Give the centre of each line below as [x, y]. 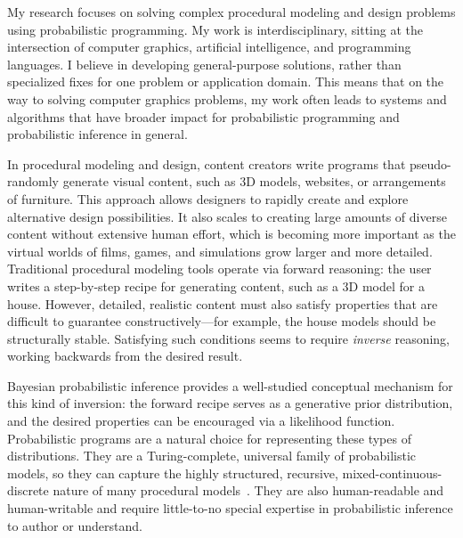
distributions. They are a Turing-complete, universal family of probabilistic [212, 456]
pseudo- [431, 163]
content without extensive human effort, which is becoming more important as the [231, 234]
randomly [33, 181]
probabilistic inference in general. [97, 134]
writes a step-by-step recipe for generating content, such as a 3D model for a [216, 285]
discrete [28, 490]
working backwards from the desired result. [125, 356]
